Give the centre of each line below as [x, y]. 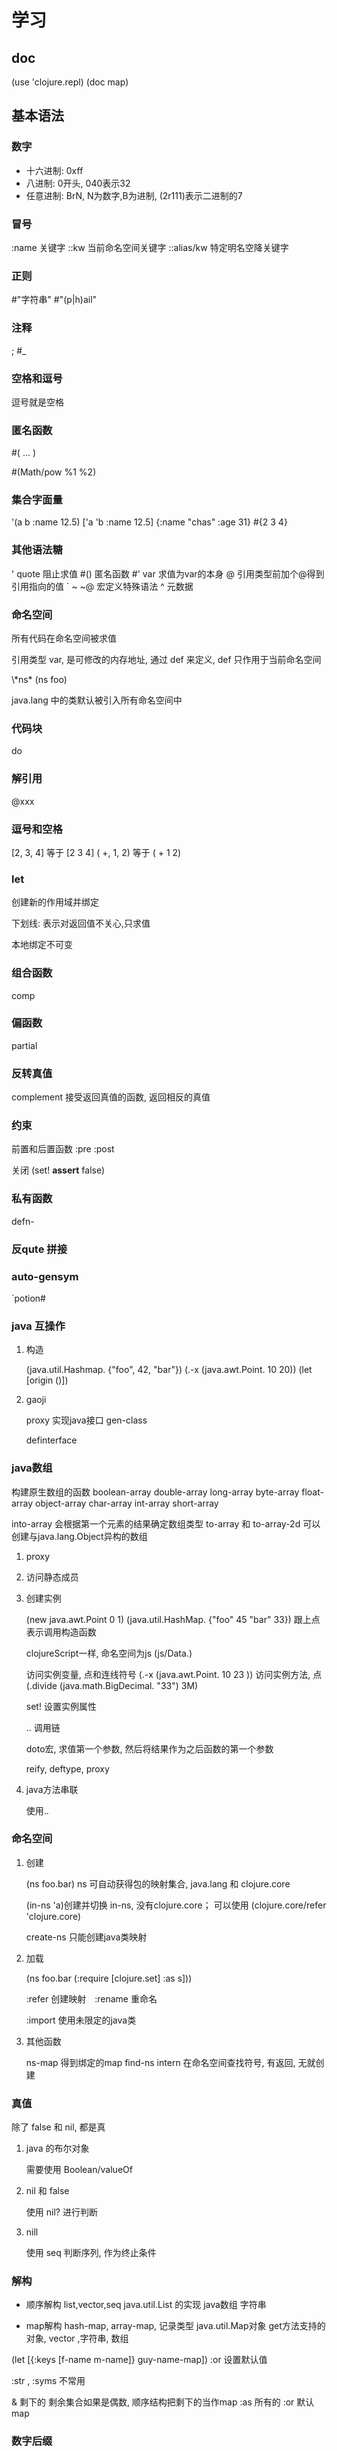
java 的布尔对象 [57, 2148]
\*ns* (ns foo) [39, 680]
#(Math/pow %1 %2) [54, 472]
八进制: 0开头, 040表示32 [78, 183]
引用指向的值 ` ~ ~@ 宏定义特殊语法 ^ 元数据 [102, 586]
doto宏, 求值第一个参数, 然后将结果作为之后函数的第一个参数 [149, 1748]
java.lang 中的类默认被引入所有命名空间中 [97, 700]
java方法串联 [52, 1789]
